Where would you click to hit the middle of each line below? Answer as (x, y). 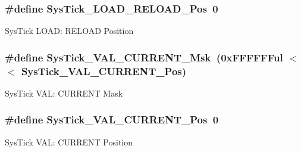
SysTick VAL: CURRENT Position (69, 142)
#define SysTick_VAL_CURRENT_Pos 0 (112, 120)
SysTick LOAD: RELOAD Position (69, 31)
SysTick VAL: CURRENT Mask (64, 93)
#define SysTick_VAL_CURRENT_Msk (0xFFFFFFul (144, 57)
